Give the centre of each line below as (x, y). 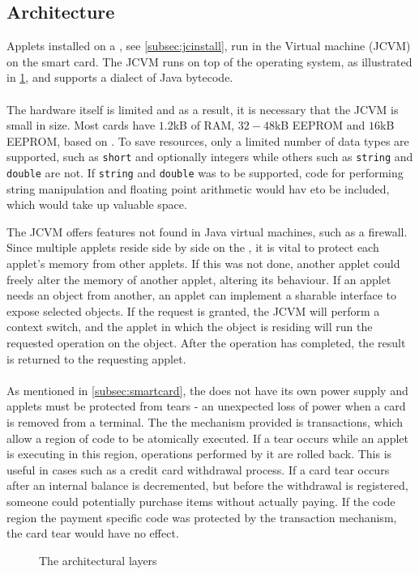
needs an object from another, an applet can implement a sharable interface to (201, 295)
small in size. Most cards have (81, 125)
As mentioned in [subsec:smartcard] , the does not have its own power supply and (207, 390)
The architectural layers (98, 560)
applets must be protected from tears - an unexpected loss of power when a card (206, 406)
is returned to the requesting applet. (96, 358)
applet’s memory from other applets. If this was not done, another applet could (203, 264)
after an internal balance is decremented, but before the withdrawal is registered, (207, 485)
